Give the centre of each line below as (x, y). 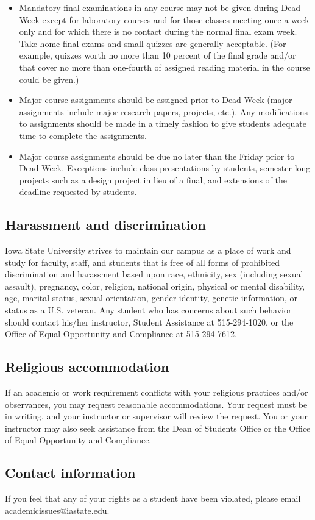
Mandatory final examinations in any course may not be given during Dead (160, 7)
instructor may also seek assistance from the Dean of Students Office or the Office (158, 428)
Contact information (70, 473)
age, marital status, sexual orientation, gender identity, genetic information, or (151, 298)
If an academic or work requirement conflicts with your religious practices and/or (157, 392)
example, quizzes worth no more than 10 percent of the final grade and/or (157, 55)
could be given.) (49, 79)
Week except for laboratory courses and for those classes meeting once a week (164, 19)
